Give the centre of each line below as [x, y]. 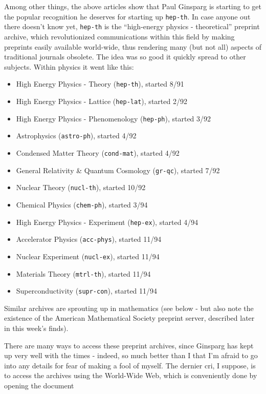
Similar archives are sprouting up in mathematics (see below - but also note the [129, 308]
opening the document [39, 385]
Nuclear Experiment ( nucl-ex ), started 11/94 [88, 256]
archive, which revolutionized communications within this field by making [119, 36]
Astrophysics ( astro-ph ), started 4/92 [76, 136]
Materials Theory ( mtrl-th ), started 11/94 [83, 273]
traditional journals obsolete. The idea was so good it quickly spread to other [125, 57]
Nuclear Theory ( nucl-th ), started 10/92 [81, 187]
